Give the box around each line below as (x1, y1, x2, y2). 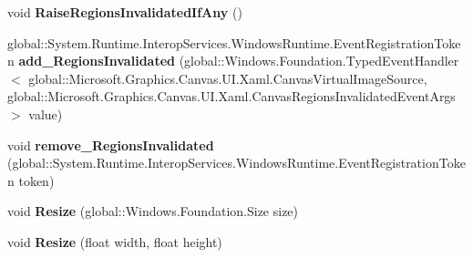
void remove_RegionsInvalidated (7, 135, 214, 154)
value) (28, 104, 63, 123)
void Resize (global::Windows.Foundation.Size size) (7, 201, 299, 221)
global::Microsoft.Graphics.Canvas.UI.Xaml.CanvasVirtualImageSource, (28, 68, 427, 88)
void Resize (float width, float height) (7, 232, 222, 251)
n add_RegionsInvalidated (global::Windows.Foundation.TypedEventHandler (7, 51, 459, 70)
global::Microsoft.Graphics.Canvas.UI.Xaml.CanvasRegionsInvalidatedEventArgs (7, 87, 456, 106)
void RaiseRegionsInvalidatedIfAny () (7, 3, 242, 21)
